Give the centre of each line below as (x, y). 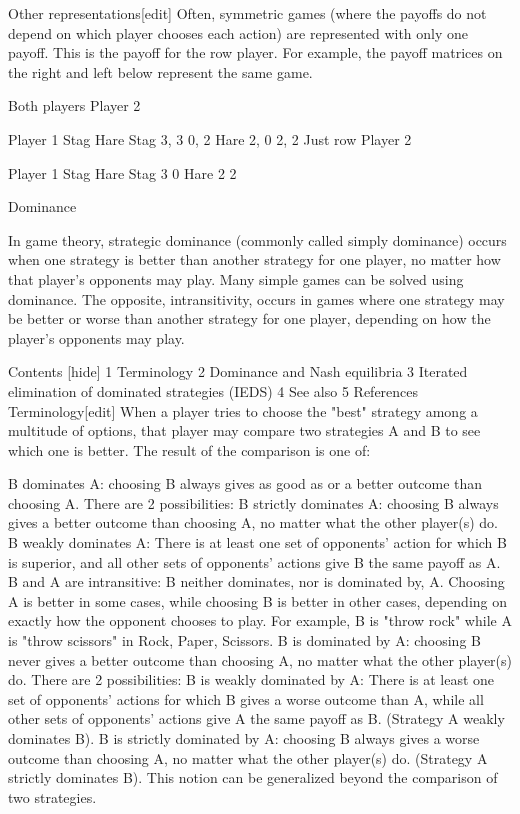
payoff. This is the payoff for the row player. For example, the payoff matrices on (255, 52)
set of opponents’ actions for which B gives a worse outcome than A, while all (246, 698)
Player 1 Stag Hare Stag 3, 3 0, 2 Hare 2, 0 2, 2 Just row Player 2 (210, 138)
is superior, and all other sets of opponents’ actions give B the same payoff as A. (254, 561)
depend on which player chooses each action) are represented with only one (238, 32)
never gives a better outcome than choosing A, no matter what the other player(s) (260, 659)
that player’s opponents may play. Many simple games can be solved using (236, 278)
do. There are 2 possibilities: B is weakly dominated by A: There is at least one (251, 679)
